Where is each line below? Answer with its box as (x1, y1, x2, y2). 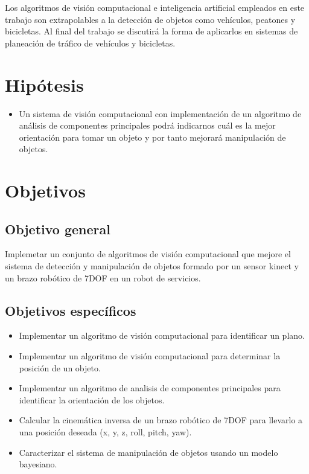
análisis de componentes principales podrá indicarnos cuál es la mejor (19, 119, 276, 132)
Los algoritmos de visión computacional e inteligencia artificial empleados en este (5, 1, 305, 13)
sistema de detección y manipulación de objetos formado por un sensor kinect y (5, 260, 299, 272)
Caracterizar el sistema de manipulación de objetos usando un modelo (19, 446, 278, 458)
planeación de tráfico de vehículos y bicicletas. (5, 36, 176, 49)
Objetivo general (5, 219, 110, 238)
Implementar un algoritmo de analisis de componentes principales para (19, 382, 281, 394)
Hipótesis (5, 72, 84, 97)
